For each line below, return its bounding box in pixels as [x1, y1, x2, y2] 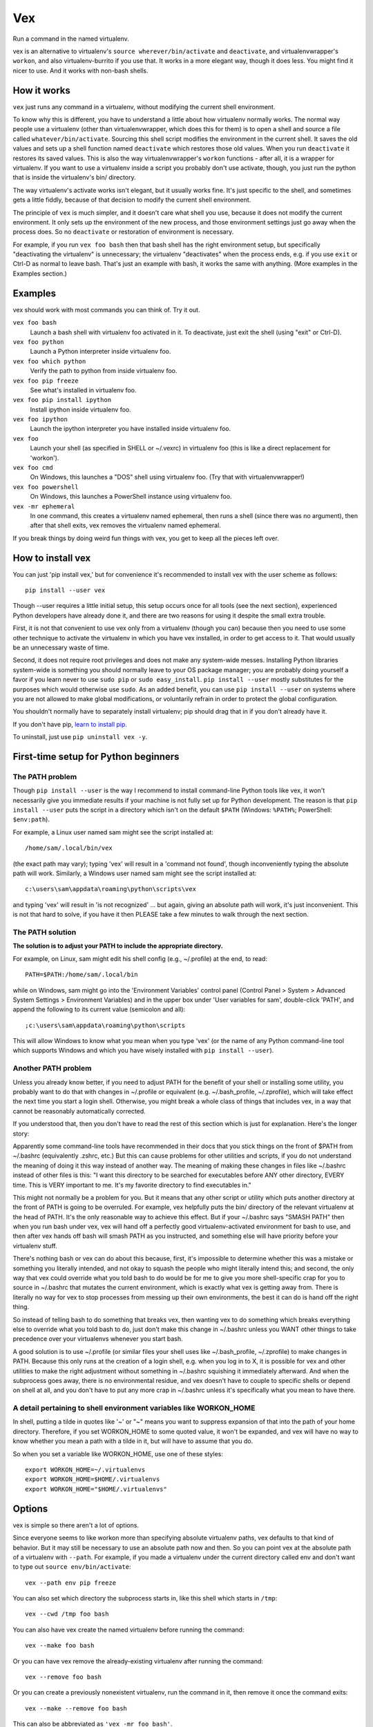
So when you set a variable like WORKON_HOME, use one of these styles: [12, 1449, 224, 1458]
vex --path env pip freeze [25, 1578, 117, 1587]
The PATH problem [12, 772, 77, 781]
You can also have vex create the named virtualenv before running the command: [12, 1625, 245, 1634]
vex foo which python [12, 357, 86, 365]
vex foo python [12, 338, 65, 345]
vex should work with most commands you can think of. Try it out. [12, 305, 200, 314]
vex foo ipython [12, 415, 68, 423]
